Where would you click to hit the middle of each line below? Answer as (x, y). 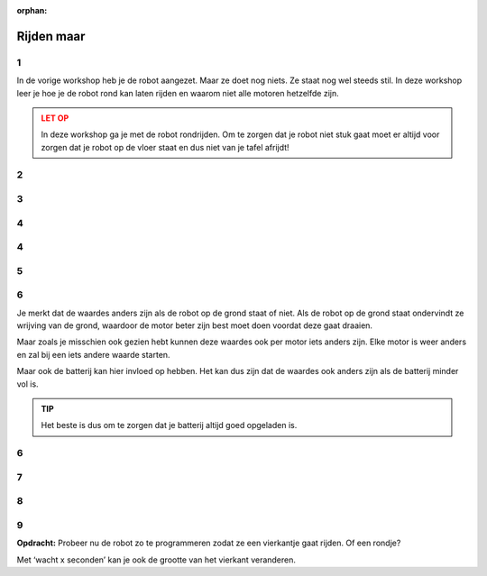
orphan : (32, 10)
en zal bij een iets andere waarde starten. (93, 354)
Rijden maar (51, 36)
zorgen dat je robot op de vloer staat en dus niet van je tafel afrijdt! (165, 147)
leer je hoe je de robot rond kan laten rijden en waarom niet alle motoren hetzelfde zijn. (178, 93)
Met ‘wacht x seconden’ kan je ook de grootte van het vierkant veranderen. (156, 560)
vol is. (28, 384)
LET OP (55, 118)
